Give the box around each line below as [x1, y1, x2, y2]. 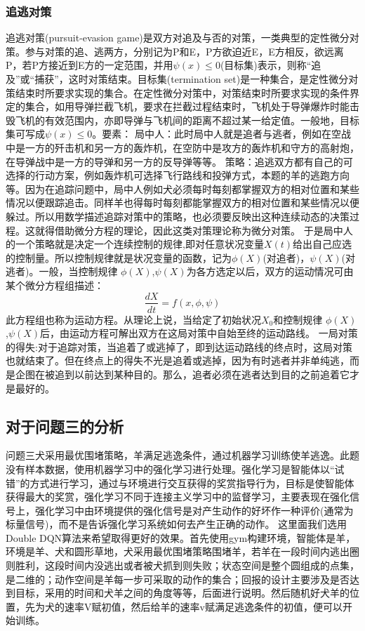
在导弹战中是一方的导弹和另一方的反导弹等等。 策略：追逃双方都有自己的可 [6, 154, 353, 168]
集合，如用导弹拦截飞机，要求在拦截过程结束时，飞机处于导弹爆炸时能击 [25, 99, 359, 114]
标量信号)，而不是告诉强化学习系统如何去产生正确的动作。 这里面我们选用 [6, 517, 347, 531]
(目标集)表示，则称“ [220, 58, 312, 72]
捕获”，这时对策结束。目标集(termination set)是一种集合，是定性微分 [34, 72, 349, 86]
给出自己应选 [293, 237, 352, 251]
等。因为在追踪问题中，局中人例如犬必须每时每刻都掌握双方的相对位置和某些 [6, 181, 359, 196]
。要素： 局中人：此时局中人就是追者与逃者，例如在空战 [92, 126, 351, 141]
